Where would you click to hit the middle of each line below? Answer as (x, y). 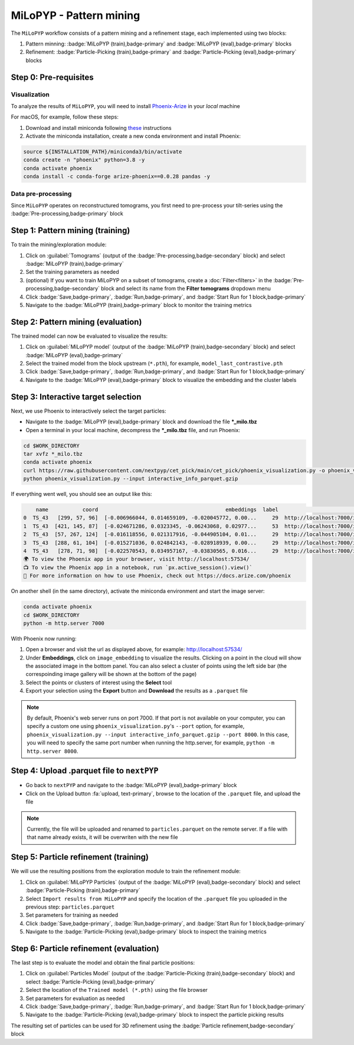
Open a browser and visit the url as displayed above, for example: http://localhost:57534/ (134, 649)
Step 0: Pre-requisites (52, 77)
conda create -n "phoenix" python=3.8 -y (84, 160)
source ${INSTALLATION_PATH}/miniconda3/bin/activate (103, 152)
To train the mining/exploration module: (59, 244)
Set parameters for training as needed (72, 915)
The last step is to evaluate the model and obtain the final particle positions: (103, 962)
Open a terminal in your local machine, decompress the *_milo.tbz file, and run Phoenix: (133, 430)
